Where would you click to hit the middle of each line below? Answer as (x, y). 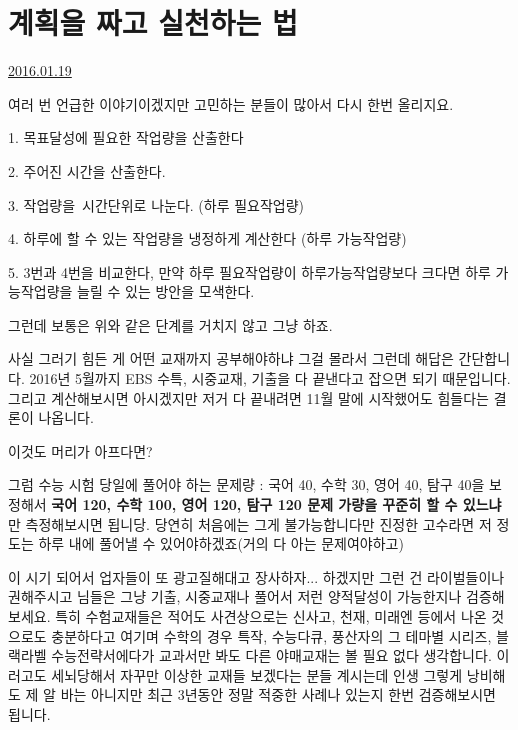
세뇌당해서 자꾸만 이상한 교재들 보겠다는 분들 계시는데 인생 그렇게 (257, 674)
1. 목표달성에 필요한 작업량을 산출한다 (126, 137)
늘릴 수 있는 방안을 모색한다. (166, 291)
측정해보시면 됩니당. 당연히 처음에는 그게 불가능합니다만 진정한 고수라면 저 (258, 523)
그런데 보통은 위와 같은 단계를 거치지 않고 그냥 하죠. (170, 324)
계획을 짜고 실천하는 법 (153, 22)
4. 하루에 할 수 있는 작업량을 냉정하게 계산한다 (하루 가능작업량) (207, 238)
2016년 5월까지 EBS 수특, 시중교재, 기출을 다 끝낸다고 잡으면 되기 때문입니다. (270, 378)
